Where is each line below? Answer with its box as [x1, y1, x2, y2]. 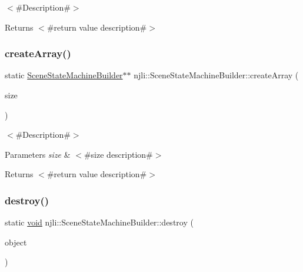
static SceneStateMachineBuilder [5, 69, 123, 81]
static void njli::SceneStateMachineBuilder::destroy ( [5, 216, 194, 228]
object [5, 235, 27, 248]
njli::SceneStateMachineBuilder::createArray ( [134, 69, 299, 81]
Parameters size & [5, 148, 71, 160]
